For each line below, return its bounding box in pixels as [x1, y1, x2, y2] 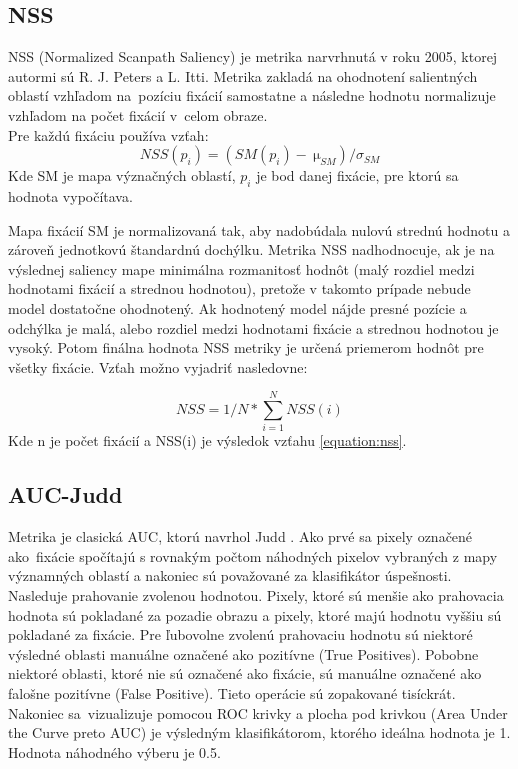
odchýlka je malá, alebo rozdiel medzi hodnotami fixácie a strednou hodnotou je [8, 317, 499, 338]
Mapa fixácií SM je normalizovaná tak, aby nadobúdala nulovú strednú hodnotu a [8, 219, 510, 240]
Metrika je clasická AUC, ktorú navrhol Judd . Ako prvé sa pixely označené [8, 526, 473, 547]
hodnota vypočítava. [8, 185, 133, 206]
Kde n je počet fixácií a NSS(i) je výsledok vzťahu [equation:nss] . [8, 430, 407, 451]
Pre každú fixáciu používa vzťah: [8, 124, 209, 145]
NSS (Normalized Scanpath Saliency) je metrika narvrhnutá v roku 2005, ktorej [8, 46, 498, 67]
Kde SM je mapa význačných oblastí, [8, 165, 236, 186]
